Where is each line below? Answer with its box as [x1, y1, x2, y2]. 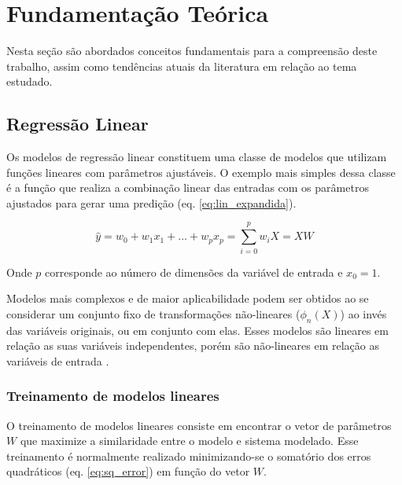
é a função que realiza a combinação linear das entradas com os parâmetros [6, 179, 369, 196]
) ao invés [340, 305, 387, 321]
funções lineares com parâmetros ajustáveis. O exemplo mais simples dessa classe [6, 164, 396, 180]
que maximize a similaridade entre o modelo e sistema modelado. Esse [20, 432, 359, 449]
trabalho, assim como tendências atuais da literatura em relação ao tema [6, 57, 357, 74]
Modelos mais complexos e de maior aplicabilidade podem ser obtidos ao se [6, 290, 369, 307]
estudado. [6, 73, 53, 90]
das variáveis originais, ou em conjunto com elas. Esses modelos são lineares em [6, 321, 389, 338]
